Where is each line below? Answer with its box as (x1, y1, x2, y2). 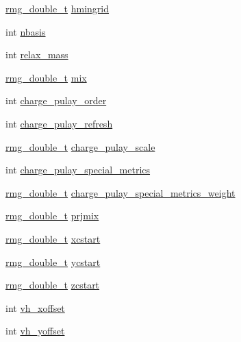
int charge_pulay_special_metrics (5, 162, 151, 177)
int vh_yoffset (5, 323, 65, 338)
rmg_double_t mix (5, 70, 87, 84)
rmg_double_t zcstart (5, 278, 100, 292)
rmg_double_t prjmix (5, 208, 99, 223)
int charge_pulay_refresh (5, 116, 113, 130)
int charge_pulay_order (5, 93, 107, 108)
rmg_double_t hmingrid (5, 1, 110, 15)
